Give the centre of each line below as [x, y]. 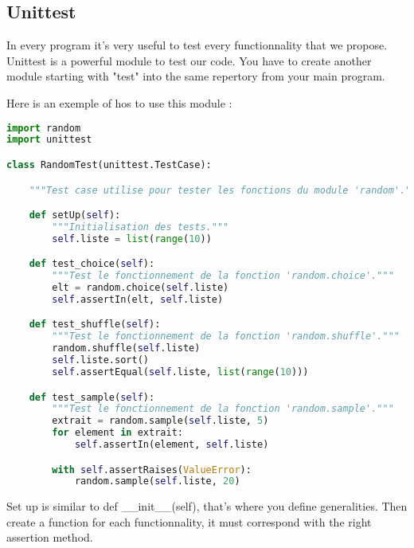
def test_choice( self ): [92, 264]
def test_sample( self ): [92, 397]
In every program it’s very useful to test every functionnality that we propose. [197, 45]
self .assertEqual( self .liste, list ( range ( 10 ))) [180, 372]
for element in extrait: [117, 433]
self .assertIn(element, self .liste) [172, 445]
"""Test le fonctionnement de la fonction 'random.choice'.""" [223, 276]
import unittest [49, 140]
